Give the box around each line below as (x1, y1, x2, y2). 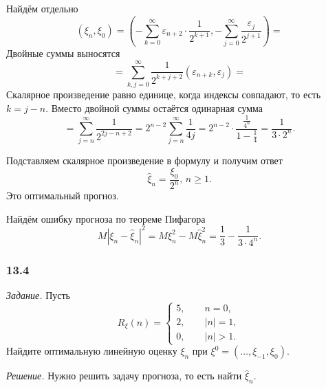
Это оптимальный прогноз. (6, 188, 119, 203)
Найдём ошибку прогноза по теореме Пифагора (6, 211, 206, 225)
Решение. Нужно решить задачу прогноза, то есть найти (6, 368, 242, 383)
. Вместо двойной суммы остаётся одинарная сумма (45, 100, 263, 115)
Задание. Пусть (6, 287, 70, 302)
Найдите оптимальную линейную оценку (6, 344, 177, 358)
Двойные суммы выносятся (6, 46, 120, 60)
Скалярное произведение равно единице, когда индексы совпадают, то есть (6, 87, 321, 102)
